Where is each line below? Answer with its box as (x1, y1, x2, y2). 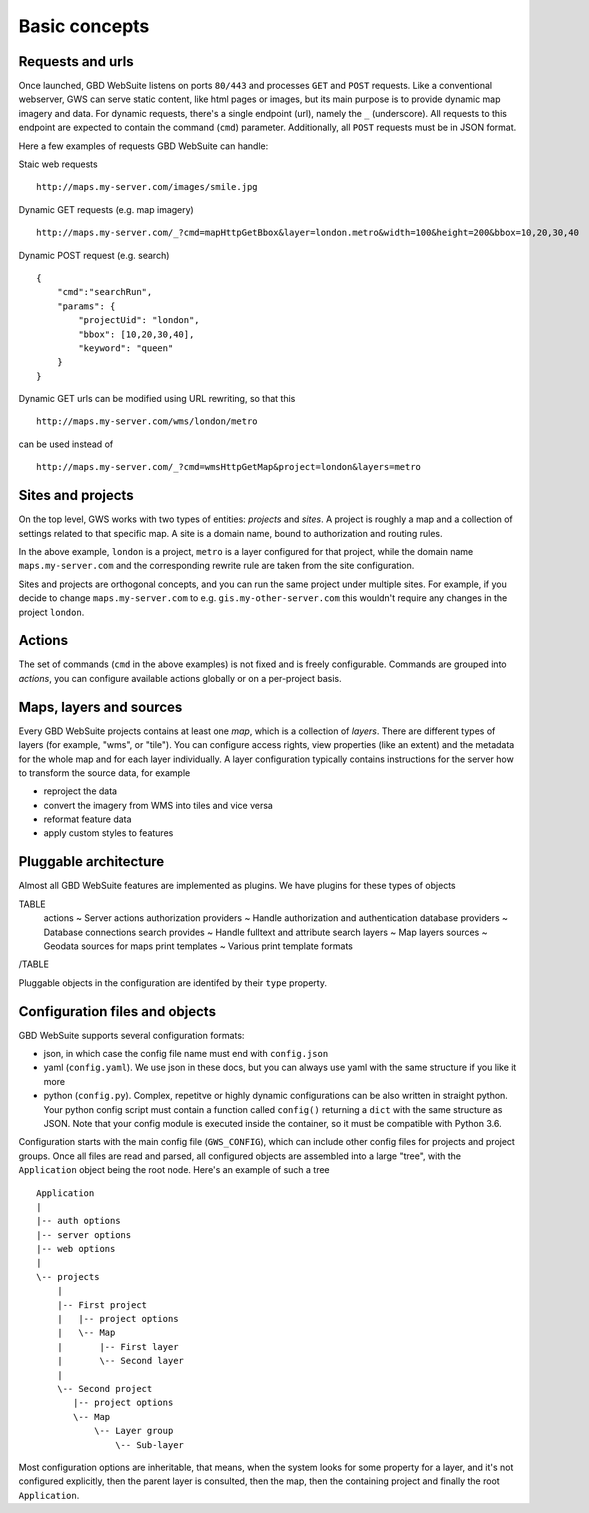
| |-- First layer (56, 1341, 179, 1352)
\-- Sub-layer (115, 1439, 185, 1450)
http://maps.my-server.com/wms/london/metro (36, 416, 259, 427)
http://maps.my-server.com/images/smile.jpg (36, 181, 259, 193)
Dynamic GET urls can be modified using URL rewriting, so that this (18, 393, 296, 405)
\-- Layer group (93, 1425, 174, 1437)
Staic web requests (18, 158, 99, 170)
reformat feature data (43, 813, 132, 825)
